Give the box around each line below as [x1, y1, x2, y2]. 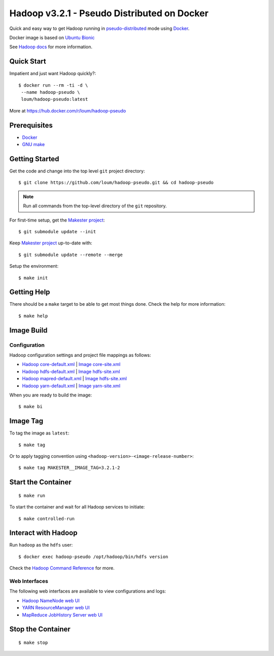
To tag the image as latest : [9, 430, 70, 436]
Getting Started [9, 155, 59, 163]
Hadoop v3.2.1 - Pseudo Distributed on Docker [9, 8, 209, 19]
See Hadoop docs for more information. [9, 44, 92, 50]
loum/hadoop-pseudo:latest [21, 96, 88, 102]
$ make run [18, 492, 46, 498]
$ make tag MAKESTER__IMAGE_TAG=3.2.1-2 [18, 465, 120, 471]
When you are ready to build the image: [9, 392, 92, 398]
